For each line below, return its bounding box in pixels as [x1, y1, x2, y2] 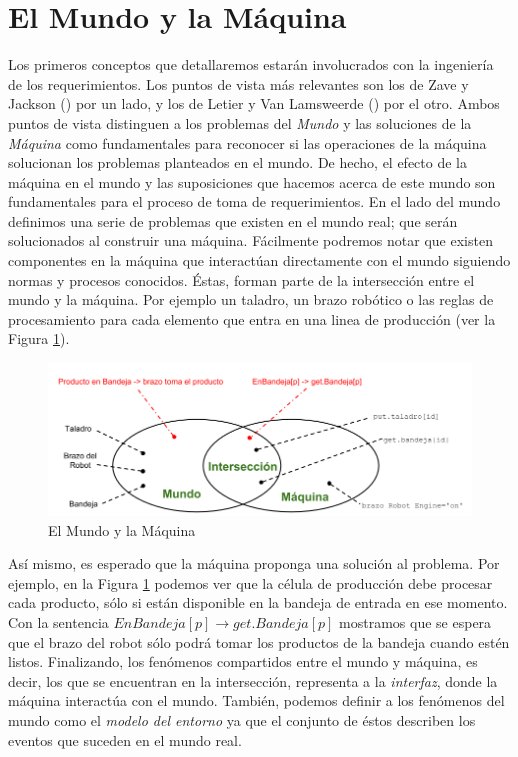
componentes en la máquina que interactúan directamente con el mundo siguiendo [8, 250, 511, 271]
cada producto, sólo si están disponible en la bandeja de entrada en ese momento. [8, 592, 508, 613]
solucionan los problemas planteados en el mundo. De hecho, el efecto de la [8, 152, 468, 173]
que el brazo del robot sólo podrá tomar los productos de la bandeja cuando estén [8, 631, 510, 652]
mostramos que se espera [339, 611, 492, 632]
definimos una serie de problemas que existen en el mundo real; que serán [8, 210, 458, 231]
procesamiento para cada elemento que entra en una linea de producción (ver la [8, 308, 496, 329]
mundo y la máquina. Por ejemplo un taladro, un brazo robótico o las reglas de [8, 289, 494, 310]
